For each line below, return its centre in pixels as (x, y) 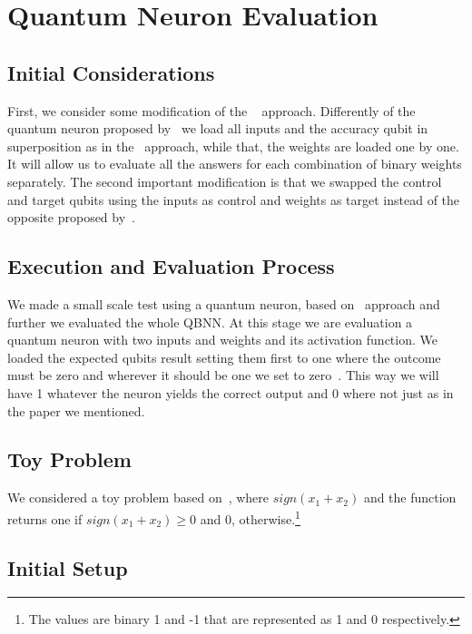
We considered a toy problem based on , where (138, 497)
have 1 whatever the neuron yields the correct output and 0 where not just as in (231, 392)
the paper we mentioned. (76, 410)
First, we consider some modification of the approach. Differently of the (211, 110)
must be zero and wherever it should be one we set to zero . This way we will (223, 375)
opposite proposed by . (72, 217)
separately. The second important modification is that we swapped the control (225, 181)
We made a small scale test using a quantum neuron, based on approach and (224, 303)
